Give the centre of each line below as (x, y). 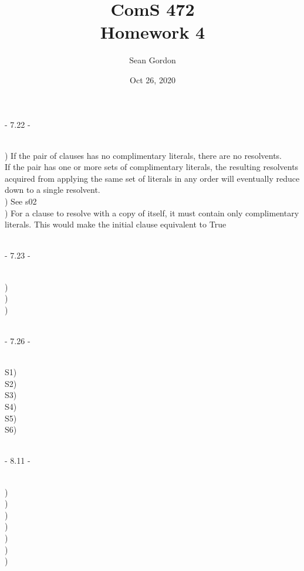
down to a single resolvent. (53, 190)
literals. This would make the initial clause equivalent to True (116, 224)
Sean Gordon (153, 60)
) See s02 (21, 201)
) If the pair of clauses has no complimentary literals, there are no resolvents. (143, 155)
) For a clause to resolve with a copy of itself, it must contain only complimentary (152, 213)
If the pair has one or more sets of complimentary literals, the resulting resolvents (152, 167)
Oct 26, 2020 (153, 79)
